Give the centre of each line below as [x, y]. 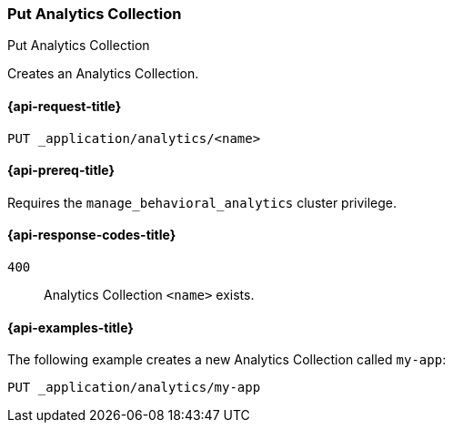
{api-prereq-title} [61, 170]
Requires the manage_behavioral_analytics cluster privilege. [202, 202]
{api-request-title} [65, 106]
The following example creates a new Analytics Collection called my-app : [227, 360]
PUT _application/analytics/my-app [134, 388]
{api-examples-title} [70, 327]
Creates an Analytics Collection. [103, 74]
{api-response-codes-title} [92, 235]
